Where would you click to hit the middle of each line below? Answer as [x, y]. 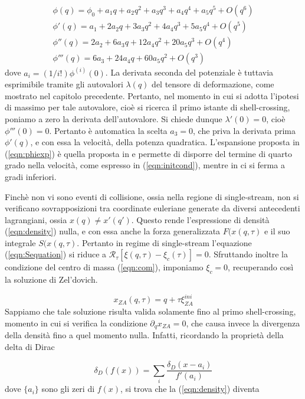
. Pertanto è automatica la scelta [108, 130]
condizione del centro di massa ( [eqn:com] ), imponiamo [104, 267]
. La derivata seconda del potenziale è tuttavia [189, 72]
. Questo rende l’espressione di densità [200, 219]
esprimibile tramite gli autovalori [64, 84]
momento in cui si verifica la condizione [76, 323]
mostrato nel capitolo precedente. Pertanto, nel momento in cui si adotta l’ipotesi [152, 95]
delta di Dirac [30, 346]
